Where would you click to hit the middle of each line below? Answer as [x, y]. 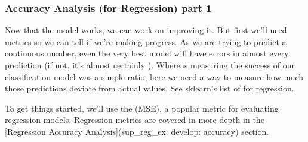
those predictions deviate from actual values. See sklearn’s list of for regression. [150, 88]
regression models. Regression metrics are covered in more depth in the [135, 120]
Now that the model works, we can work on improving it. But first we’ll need [146, 30]
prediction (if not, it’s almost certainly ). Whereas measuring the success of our [150, 65]
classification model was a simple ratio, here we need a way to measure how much [154, 76]
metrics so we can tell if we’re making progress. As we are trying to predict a [146, 41]
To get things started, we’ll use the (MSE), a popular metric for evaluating [142, 108]
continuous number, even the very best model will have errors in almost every [147, 53]
